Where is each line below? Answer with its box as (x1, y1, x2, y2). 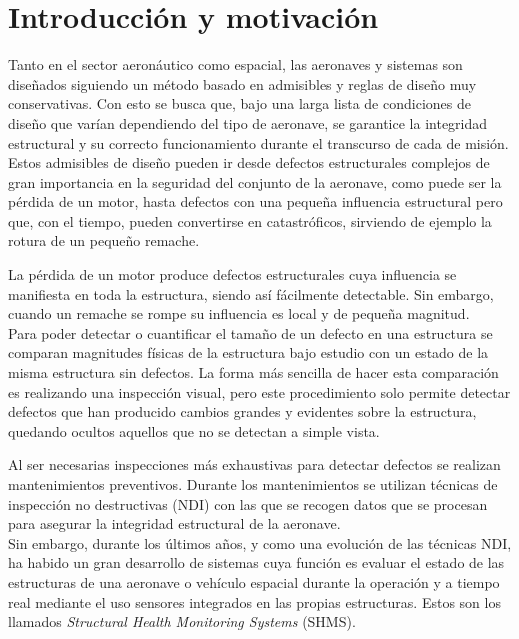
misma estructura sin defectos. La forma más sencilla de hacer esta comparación (8, 362, 499, 383)
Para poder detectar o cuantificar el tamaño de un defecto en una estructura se (8, 322, 493, 343)
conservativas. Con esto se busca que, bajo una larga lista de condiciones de (8, 93, 471, 114)
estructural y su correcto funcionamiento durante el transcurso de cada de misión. (8, 132, 509, 153)
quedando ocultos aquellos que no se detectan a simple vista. (8, 420, 380, 441)
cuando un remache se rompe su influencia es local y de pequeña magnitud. (8, 303, 470, 324)
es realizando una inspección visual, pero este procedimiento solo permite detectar (8, 381, 511, 402)
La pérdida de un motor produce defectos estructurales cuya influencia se (8, 264, 457, 285)
